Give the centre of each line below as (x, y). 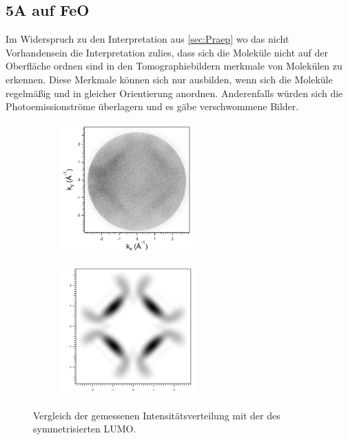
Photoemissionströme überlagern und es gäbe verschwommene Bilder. (152, 106)
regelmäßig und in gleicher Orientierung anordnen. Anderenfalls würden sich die (174, 93)
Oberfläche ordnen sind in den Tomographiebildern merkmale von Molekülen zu (174, 66)
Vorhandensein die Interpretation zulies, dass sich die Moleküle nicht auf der (167, 52)
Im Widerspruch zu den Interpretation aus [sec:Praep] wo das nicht (147, 39)
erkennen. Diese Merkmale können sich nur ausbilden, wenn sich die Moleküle (169, 79)
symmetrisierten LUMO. (85, 429)
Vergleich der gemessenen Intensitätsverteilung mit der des (157, 415)
